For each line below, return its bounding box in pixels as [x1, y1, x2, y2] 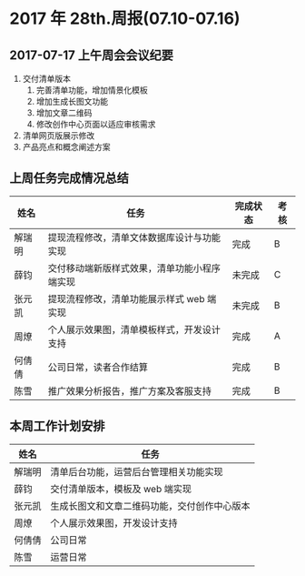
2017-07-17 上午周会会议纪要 [9, 47, 174, 63]
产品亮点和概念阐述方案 [22, 142, 111, 152]
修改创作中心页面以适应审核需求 [35, 119, 156, 129]
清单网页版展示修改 [22, 130, 95, 141]
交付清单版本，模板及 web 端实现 [50, 482, 192, 495]
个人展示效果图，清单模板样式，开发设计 [47, 323, 221, 336]
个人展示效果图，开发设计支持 [50, 516, 179, 529]
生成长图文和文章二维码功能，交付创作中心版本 [50, 500, 251, 512]
